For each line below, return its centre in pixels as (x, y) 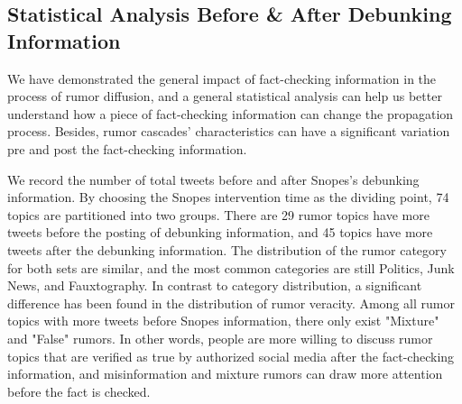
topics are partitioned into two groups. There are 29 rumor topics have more (218, 214)
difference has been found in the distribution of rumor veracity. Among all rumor (231, 303)
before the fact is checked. (79, 391)
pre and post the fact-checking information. (127, 148)
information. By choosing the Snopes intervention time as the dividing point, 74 (228, 197)
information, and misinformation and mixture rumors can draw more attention (225, 374)
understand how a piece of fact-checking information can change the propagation (231, 113)
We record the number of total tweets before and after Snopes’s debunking (213, 179)
